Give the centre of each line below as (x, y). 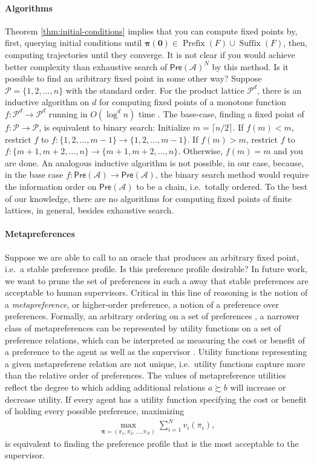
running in (68, 113)
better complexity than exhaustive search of (86, 66)
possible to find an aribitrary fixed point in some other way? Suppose (133, 78)
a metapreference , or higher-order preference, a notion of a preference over (142, 304)
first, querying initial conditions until (74, 43)
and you (289, 151)
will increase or (258, 387)
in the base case (34, 174)
